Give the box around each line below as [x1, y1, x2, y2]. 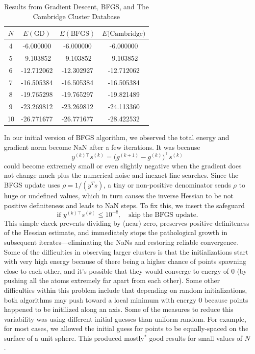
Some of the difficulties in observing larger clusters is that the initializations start [4, 246, 249, 257]
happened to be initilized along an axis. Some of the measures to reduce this [4, 304, 233, 314]
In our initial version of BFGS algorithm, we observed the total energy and [4, 132, 229, 142]
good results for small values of [149, 332, 243, 343]
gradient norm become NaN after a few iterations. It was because [4, 142, 200, 152]
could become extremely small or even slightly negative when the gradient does [4, 160, 242, 170]
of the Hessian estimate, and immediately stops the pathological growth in [4, 227, 228, 237]
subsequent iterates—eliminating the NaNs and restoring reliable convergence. [4, 236, 238, 247]
